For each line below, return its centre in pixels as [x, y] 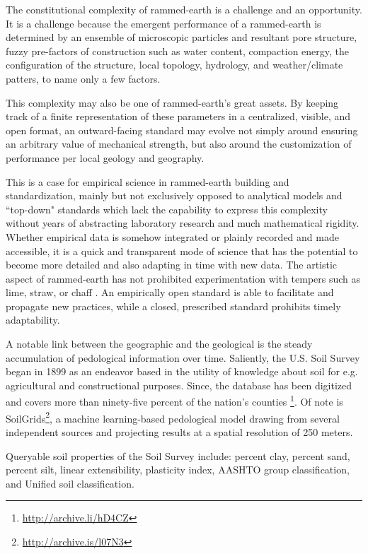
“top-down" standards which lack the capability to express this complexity [167, 209]
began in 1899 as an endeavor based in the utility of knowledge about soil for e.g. [182, 371]
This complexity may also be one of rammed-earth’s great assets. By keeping [172, 102]
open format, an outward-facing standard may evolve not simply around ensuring [182, 130]
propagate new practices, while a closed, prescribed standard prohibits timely [173, 306]
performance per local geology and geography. [105, 157]
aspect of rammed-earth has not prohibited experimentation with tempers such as [183, 278]
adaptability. [33, 320]
